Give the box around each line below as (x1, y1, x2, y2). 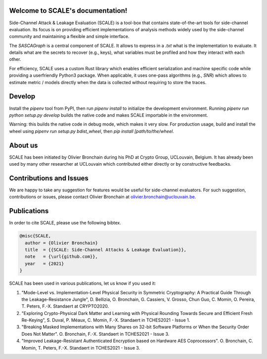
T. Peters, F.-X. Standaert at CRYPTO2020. (21, 303, 109, 309)
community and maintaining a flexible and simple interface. (9, 34, 130, 40)
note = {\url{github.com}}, (25, 254, 98, 260)
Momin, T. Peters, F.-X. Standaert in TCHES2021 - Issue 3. (21, 345, 140, 351)
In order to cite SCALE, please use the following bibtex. (9, 220, 121, 226)
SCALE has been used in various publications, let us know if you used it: (9, 280, 156, 286)
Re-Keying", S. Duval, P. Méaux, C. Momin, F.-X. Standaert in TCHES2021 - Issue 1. (21, 317, 190, 323)
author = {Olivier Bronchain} (25, 240, 98, 246)
